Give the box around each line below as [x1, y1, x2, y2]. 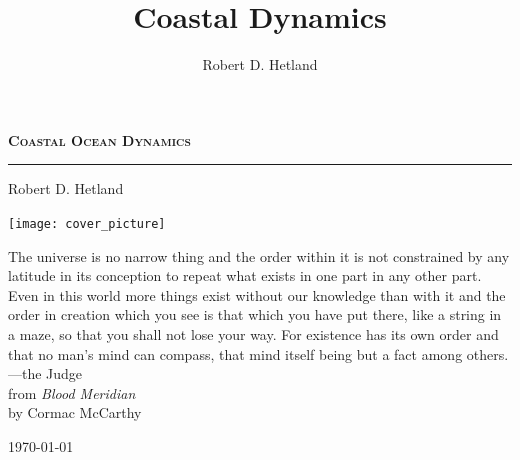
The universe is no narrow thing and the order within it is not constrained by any [8, 245, 510, 266]
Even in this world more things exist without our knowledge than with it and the [8, 284, 506, 305]
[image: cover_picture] [8, 216, 166, 231]
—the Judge [8, 363, 83, 384]
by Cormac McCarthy [8, 402, 142, 423]
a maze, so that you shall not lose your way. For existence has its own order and [8, 323, 499, 344]
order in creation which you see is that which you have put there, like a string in [8, 304, 502, 325]
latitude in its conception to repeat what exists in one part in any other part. [8, 265, 482, 286]
